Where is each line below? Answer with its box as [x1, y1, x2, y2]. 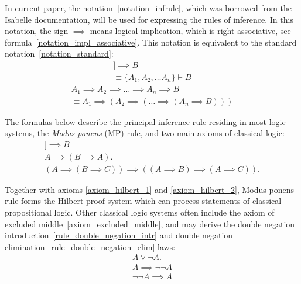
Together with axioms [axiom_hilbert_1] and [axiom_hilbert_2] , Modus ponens [5, 183, 294, 195]
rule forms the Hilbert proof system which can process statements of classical [5, 195, 282, 207]
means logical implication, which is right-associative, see [90, 25, 291, 37]
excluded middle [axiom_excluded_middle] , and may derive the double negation [5, 217, 295, 230]
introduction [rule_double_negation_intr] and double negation [5, 229, 233, 241]
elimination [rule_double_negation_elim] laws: [5, 240, 176, 252]
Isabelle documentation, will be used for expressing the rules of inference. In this [5, 13, 293, 25]
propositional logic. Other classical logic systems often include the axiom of [5, 206, 275, 219]
